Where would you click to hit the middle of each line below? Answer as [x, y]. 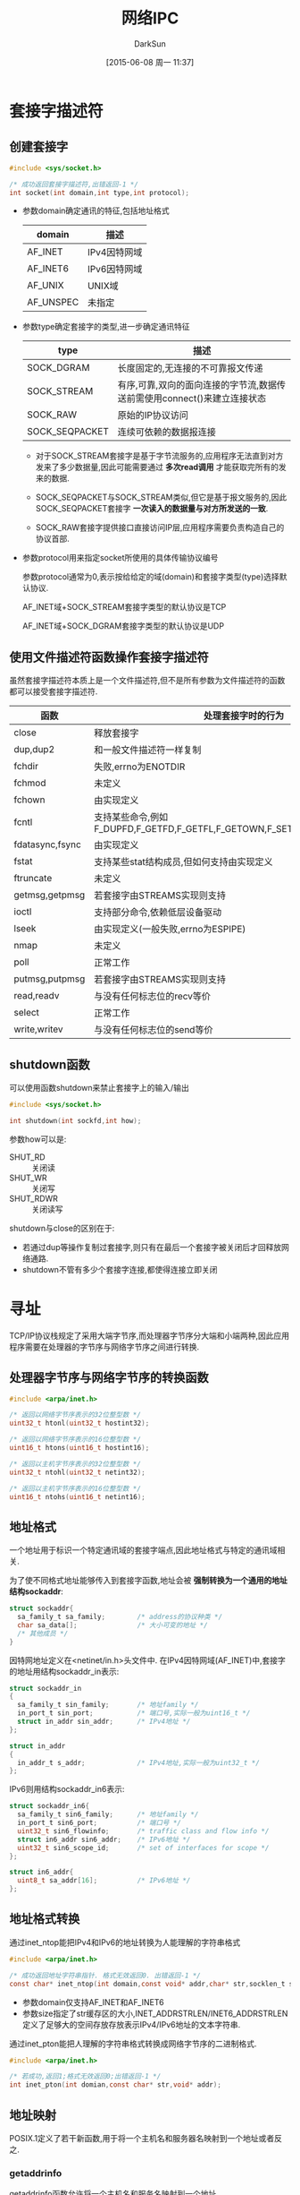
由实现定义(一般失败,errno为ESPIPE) [170, 930]
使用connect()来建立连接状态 [205, 399]
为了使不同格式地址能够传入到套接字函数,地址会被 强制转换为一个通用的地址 [148, 1581]
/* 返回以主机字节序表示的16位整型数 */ [75, 1488]
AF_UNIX [45, 286]
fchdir [26, 767]
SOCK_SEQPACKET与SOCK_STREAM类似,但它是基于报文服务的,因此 [161, 497]
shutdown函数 [50, 1064]
